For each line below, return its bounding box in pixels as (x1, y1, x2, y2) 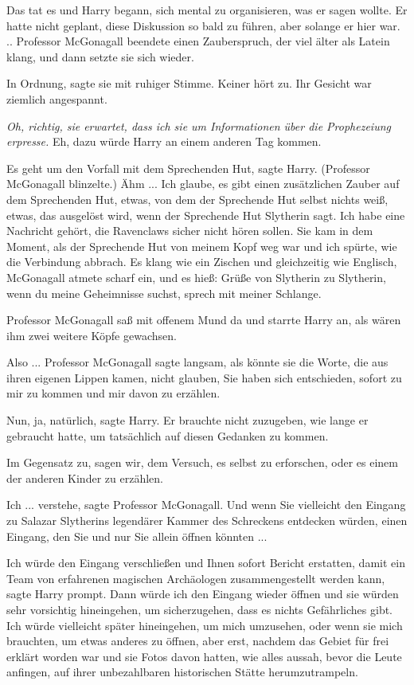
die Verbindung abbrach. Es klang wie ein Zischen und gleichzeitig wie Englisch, (6, 253, 397, 270)
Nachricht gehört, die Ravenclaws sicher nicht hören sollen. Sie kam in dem (6, 222, 373, 239)
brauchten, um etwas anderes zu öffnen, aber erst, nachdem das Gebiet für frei (6, 632, 389, 649)
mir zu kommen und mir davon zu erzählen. (6, 385, 221, 401)
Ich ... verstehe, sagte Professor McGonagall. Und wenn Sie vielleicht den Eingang (6, 496, 406, 513)
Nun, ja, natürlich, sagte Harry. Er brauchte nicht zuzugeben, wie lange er (6, 412, 369, 429)
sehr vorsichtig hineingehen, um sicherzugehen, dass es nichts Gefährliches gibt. (6, 601, 393, 617)
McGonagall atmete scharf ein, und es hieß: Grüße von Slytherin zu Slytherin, (6, 268, 386, 285)
